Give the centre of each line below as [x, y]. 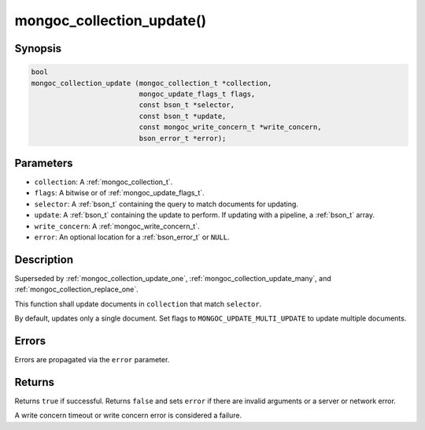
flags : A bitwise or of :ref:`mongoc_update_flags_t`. [119, 193]
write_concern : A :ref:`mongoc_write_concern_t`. [117, 226]
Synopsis [38, 48]
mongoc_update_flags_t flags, [197, 94]
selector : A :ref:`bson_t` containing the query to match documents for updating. [166, 204]
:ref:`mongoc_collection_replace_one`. [77, 289]
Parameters [44, 163]
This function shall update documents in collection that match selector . [138, 304]
